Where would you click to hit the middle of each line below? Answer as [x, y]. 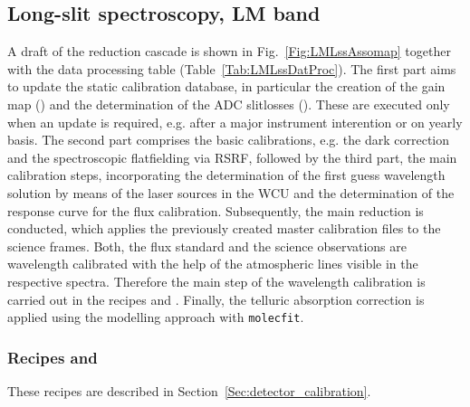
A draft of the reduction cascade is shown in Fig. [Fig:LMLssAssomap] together [229, 51]
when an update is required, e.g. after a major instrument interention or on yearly [235, 122]
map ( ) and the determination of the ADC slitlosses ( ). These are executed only [229, 104]
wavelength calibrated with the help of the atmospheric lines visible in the [213, 264]
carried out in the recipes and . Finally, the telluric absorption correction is [216, 299]
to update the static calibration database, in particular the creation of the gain [226, 86]
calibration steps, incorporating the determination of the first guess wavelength [226, 175]
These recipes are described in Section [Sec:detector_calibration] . [189, 390]
